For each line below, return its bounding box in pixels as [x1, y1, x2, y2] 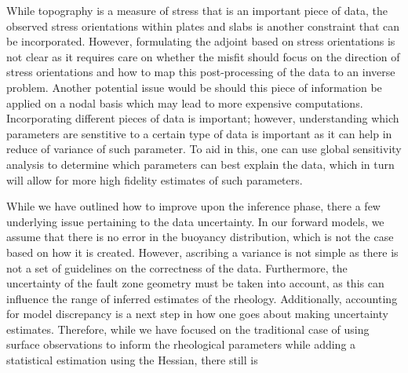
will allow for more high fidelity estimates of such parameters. [6, 171, 303, 188]
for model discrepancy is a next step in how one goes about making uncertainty [6, 305, 388, 322]
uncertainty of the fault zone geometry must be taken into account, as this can [6, 275, 384, 291]
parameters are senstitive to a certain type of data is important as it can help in [6, 125, 392, 141]
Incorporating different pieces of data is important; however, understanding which [6, 110, 399, 126]
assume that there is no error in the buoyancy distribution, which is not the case [6, 229, 394, 245]
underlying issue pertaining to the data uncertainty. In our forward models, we [6, 213, 384, 229]
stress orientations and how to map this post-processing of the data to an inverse [6, 64, 395, 80]
